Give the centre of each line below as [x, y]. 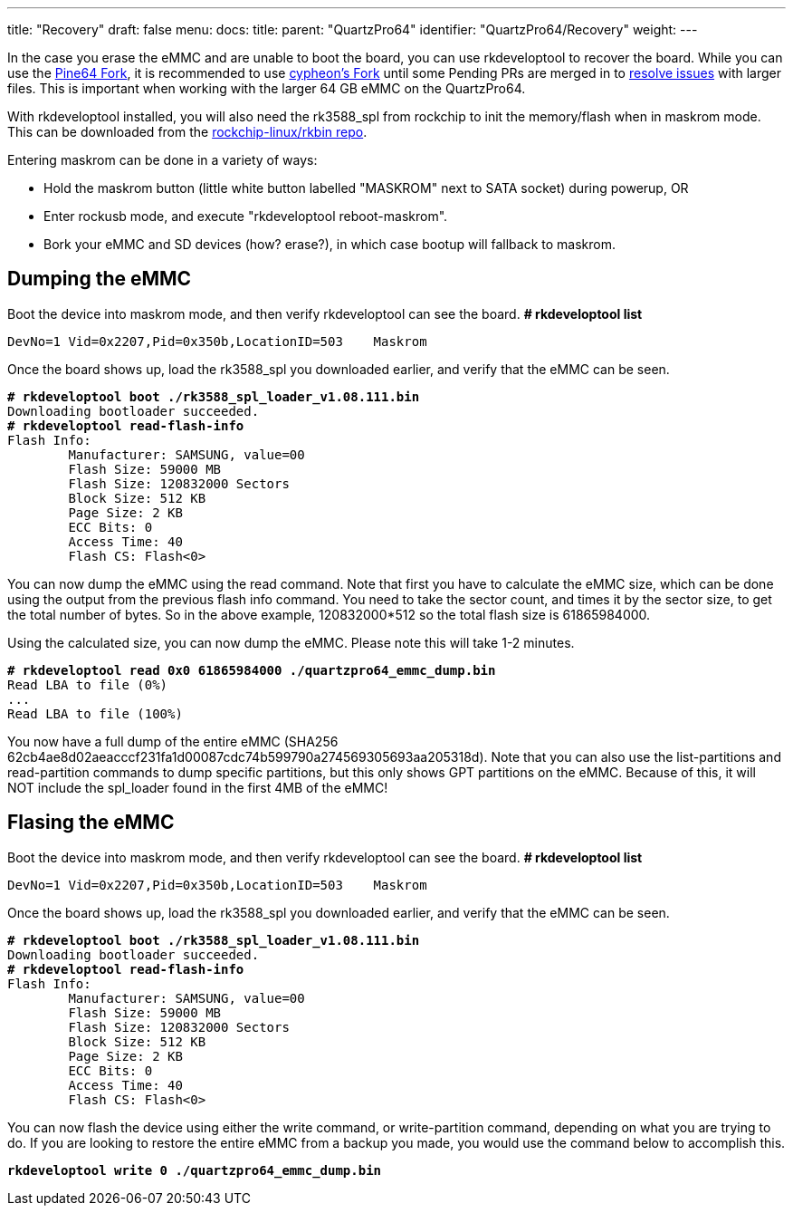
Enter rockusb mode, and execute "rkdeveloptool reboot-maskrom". [246, 216]
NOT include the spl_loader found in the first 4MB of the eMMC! [198, 787]
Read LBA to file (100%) [95, 713]
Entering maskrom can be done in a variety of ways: [162, 160]
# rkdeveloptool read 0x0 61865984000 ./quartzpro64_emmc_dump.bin [252, 670]
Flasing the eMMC [91, 823]
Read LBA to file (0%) [88, 684]
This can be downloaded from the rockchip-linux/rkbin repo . [187, 132]
